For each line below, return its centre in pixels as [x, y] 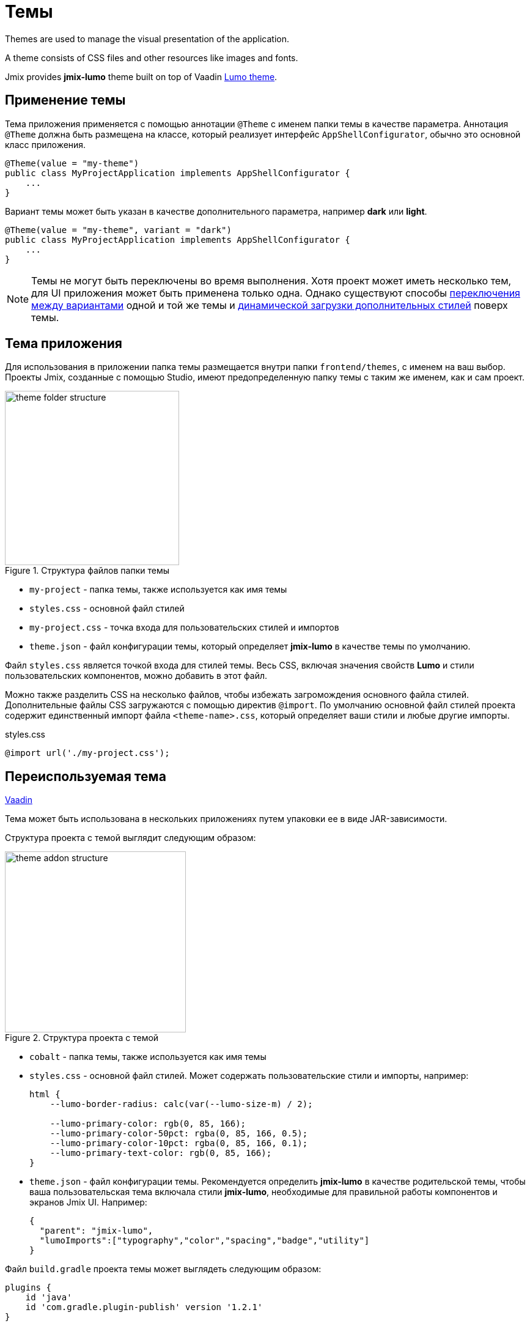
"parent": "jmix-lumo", [96, 1231]
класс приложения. [46, 144]
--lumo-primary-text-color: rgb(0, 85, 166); [161, 1153]
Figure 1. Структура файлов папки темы [87, 571]
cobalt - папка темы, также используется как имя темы [148, 1057]
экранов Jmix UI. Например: [88, 1202]
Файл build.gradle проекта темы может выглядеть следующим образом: [163, 1269]
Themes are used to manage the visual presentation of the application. [147, 39]
